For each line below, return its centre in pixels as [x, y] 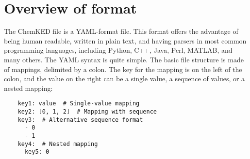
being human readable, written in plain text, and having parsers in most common [125, 40]
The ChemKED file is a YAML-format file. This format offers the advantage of [121, 31]
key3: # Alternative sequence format [80, 120]
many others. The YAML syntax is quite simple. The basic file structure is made [124, 59]
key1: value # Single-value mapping [79, 104]
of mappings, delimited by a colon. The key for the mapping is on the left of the [123, 69]
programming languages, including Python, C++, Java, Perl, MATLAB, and [118, 50]
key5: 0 [37, 152]
